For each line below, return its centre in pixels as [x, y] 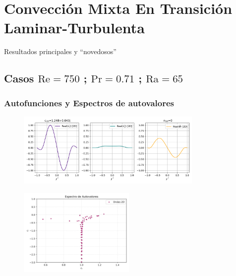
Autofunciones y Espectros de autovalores [89, 103]
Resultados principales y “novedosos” [60, 51]
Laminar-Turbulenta [74, 28]
